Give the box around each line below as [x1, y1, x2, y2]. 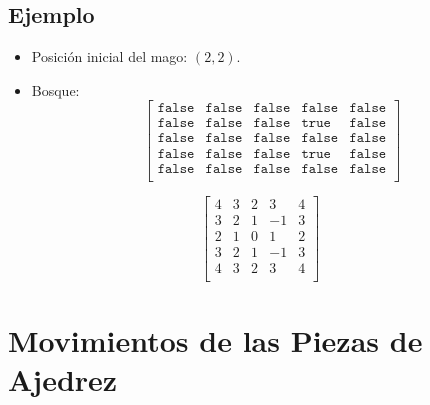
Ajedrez [8, 359, 118, 400]
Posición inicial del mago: [31, 46, 188, 67]
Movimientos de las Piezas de [8, 319, 423, 360]
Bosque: [31, 79, 80, 100]
